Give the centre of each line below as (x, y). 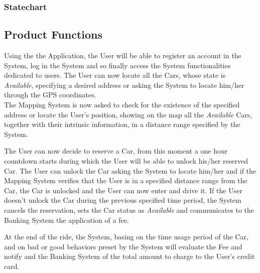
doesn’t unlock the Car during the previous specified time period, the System (123, 200)
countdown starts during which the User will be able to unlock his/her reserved (126, 160)
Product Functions (53, 34)
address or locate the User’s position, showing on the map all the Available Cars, (128, 114)
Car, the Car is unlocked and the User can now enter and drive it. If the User (123, 190)
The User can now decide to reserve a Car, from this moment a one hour (116, 151)
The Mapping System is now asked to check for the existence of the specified (122, 105)
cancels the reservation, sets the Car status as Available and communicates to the (129, 210)
